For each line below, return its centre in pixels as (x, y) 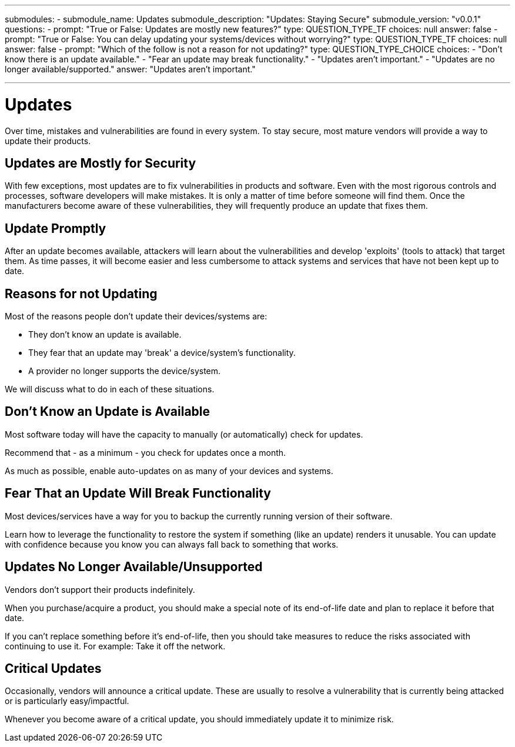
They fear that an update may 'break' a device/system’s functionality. (162, 353)
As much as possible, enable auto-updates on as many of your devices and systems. (169, 471)
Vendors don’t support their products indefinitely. (100, 589)
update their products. (48, 141)
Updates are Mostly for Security (101, 163)
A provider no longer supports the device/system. (125, 371)
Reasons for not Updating (81, 294)
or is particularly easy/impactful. (67, 701)
